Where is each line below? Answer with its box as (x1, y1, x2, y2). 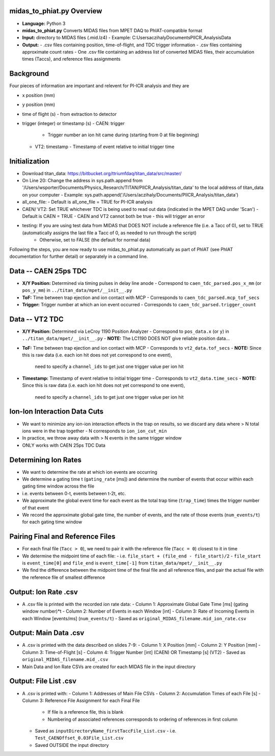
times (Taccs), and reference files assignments (22, 56, 121, 62)
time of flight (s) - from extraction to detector (22, 111, 117, 117)
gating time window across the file (22, 483, 94, 490)
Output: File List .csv (9, 677, 76, 686)
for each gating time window (22, 519, 82, 525)
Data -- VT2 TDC (9, 314, 64, 324)
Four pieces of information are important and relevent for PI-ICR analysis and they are (9, 83, 189, 89)
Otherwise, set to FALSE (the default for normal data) (39, 237, 151, 243)
